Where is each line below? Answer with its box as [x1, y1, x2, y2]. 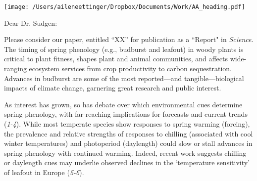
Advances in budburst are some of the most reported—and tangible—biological [4, 73, 244, 83]
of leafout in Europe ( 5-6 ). [4, 167, 84, 177]
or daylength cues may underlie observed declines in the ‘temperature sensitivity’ [4, 157, 250, 168]
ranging [4, 63, 27, 74]
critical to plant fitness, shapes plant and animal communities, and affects [4, 53, 228, 64]
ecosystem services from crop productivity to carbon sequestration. [29, 63, 232, 74]
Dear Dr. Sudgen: [4, 17, 57, 28]
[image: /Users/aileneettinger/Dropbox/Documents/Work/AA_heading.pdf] [4, 3, 245, 10]
